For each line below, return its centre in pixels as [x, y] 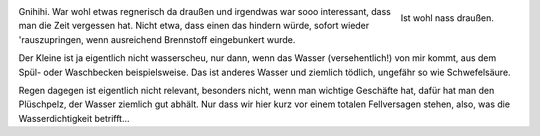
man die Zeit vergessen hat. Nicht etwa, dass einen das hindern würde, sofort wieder [194, 26]
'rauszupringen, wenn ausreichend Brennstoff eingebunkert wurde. [157, 39]
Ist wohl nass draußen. [447, 17]
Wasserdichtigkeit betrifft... [74, 118]
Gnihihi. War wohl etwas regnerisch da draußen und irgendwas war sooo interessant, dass [205, 11]
